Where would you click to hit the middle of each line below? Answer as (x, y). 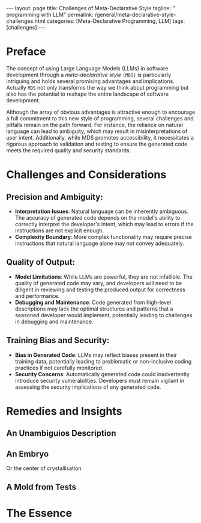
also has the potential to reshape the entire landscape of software (88, 94)
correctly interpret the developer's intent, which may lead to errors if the (104, 224)
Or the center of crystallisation (44, 468)
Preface (26, 52)
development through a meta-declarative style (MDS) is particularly (89, 75)
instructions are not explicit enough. (59, 231)
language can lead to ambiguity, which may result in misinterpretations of (97, 131)
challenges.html (26, 21)
